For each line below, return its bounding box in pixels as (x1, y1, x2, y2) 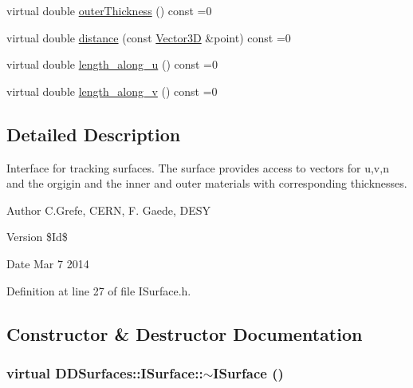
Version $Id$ (6, 228, 68, 245)
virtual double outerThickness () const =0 (6, 2, 212, 18)
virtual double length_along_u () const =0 (6, 56, 218, 73)
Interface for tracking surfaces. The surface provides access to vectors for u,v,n (6, 159, 389, 176)
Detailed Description (6, 121, 181, 146)
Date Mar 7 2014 (6, 255, 89, 271)
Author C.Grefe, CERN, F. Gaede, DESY (6, 201, 211, 218)
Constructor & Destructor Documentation (6, 321, 363, 346)
